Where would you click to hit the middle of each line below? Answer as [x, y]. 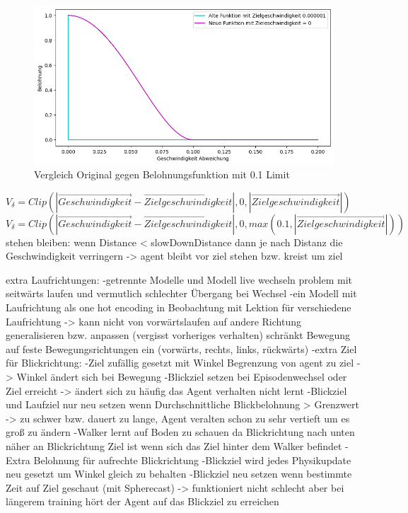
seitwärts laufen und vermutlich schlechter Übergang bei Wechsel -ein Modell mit [181, 293]
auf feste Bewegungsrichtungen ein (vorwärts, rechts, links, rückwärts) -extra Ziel [181, 348]
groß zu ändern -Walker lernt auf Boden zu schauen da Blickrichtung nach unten [180, 432]
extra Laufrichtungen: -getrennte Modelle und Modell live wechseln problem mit [179, 279]
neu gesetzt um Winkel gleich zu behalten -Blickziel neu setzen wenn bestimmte [179, 474]
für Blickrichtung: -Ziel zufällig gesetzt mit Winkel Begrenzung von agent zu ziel [180, 363]
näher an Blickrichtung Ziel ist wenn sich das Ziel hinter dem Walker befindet [174, 446]
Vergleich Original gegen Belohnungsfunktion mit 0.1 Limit [162, 174]
